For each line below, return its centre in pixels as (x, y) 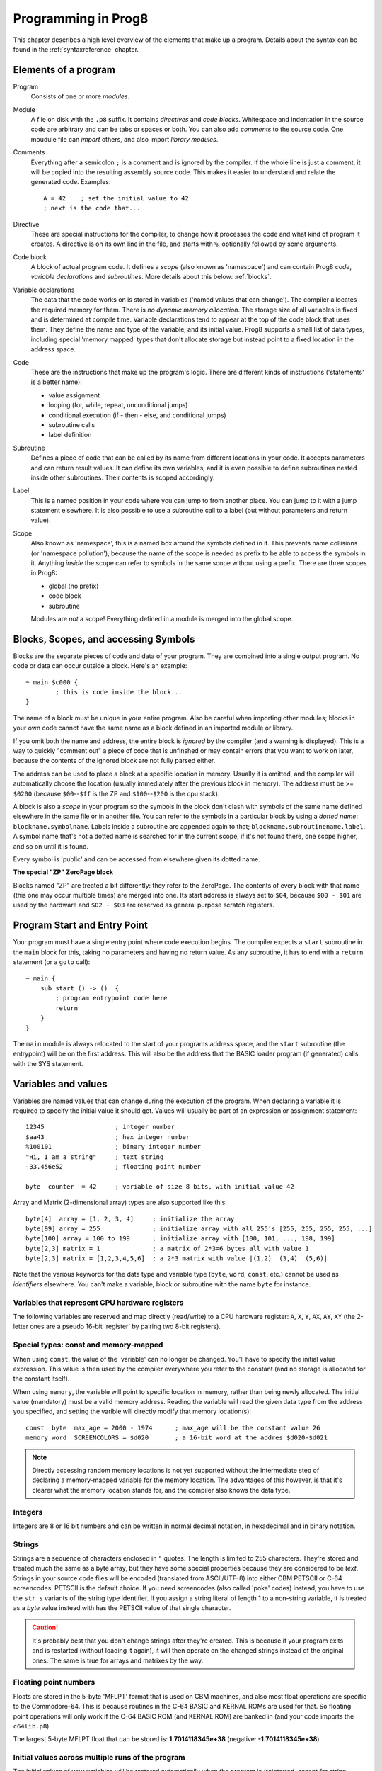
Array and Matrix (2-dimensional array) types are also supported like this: (120, 1203)
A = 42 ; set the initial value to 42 (116, 198)
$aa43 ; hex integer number (108, 1137)
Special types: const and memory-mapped (88, 1345)
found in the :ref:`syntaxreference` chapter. (76, 49)
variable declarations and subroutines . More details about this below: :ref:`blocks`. (151, 277)
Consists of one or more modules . (80, 96)
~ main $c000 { (52, 682)
